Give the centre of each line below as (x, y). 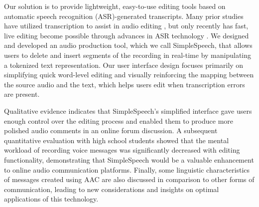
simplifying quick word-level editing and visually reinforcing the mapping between (129, 75)
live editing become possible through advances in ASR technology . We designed (127, 35)
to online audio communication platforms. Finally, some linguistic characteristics (127, 169)
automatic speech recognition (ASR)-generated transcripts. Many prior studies (124, 16)
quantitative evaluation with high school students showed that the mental (117, 140)
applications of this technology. (51, 199)
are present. (22, 94)
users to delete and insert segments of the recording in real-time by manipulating (128, 55)
